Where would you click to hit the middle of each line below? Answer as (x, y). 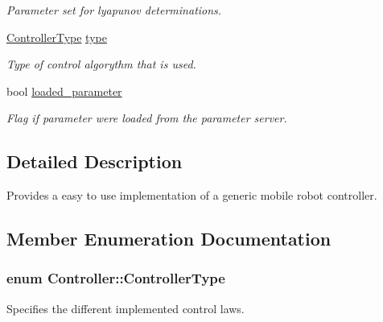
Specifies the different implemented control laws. (126, 308)
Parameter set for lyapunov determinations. (114, 10)
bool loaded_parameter (64, 91)
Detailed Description (95, 161)
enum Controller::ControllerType (116, 278)
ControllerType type (57, 37)
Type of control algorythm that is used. (101, 64)
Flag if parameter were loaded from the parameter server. (147, 118)
